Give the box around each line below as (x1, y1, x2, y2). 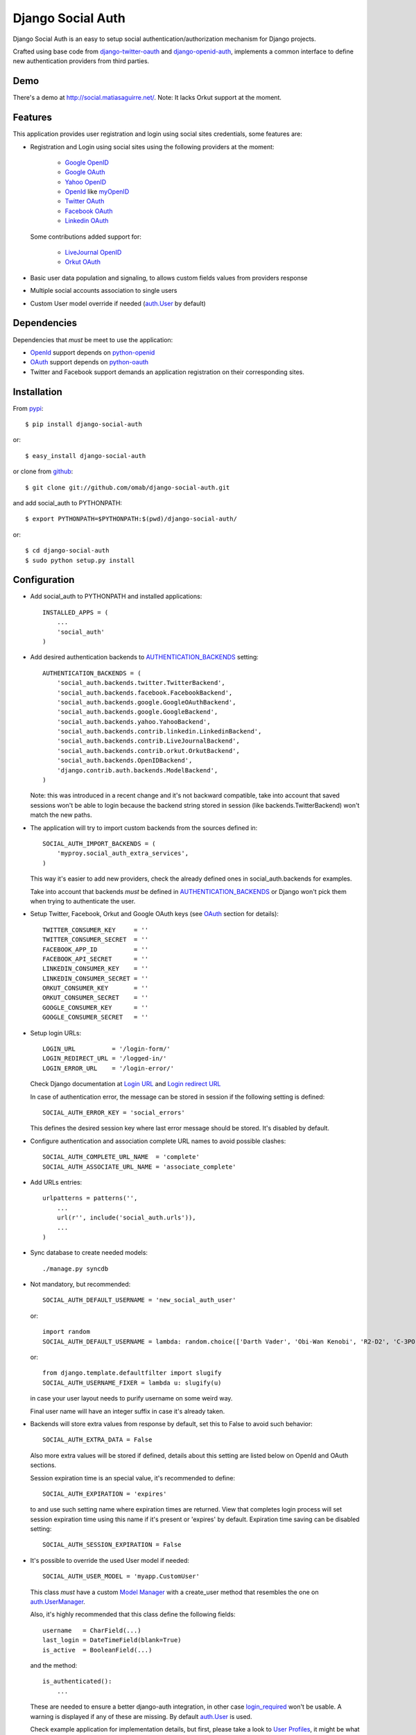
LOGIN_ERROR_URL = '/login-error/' (42, 1064, 175, 1072)
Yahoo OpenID (64, 178, 107, 186)
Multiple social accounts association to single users (30, 287, 177, 295)
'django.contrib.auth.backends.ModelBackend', (56, 766, 218, 774)
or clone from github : (12, 467, 73, 475)
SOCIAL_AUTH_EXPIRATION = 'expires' (42, 1489, 167, 1498)
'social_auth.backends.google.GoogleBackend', (56, 708, 218, 716)
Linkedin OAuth (64, 217, 109, 225)
